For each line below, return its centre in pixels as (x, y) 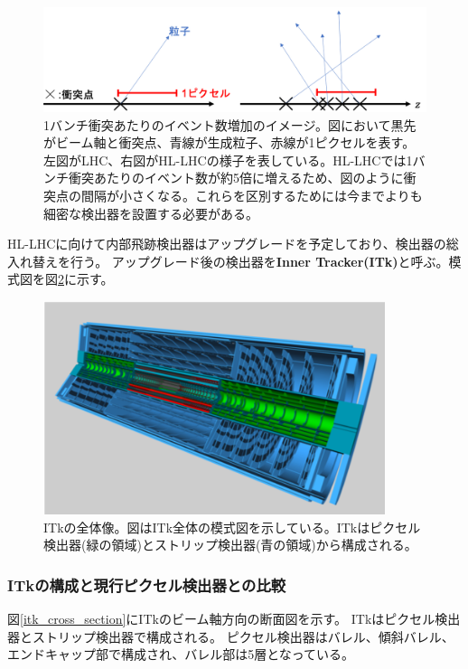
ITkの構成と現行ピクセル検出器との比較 (147, 584)
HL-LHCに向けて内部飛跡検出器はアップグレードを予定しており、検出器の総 (233, 244)
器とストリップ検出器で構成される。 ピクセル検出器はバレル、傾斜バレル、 (231, 636)
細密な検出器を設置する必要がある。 (151, 213)
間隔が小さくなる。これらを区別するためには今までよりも (252, 195)
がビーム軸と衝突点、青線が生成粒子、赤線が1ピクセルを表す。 (229, 142)
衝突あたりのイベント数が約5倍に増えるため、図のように (236, 178)
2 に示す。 (86, 279)
